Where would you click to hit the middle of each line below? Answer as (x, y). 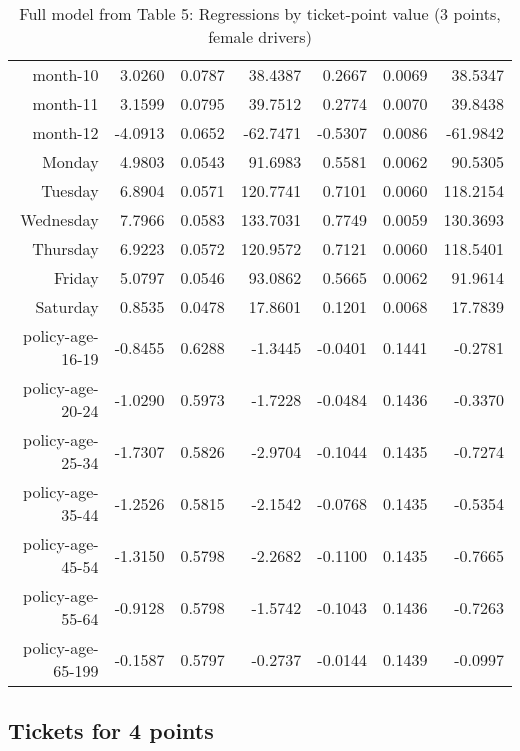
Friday (76, 277)
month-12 (65, 132)
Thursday (65, 248)
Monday (70, 161)
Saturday (67, 306)
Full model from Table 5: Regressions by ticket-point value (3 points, (260, 13)
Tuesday (70, 190)
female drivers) (260, 36)
